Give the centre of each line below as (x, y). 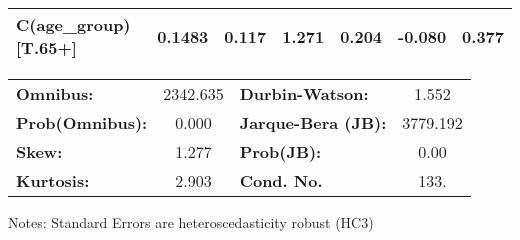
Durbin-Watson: (304, 93)
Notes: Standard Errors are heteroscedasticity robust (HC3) (191, 222)
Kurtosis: (53, 180)
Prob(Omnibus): (82, 122)
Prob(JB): (280, 151)
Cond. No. (281, 180)
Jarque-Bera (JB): (313, 122)
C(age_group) (73, 24)
